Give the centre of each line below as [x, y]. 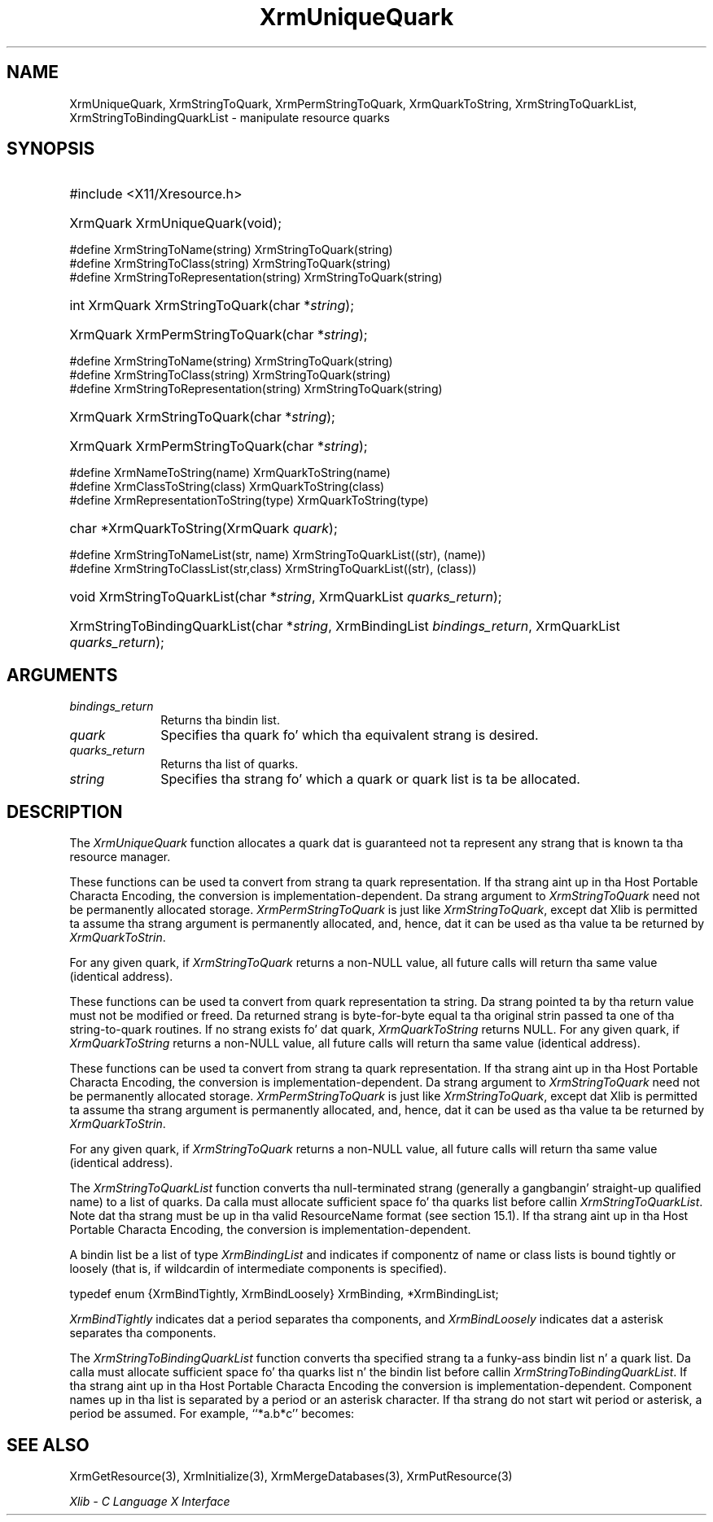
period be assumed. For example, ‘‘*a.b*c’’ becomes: [212, 1414]
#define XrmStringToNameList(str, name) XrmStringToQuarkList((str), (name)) [278, 555]
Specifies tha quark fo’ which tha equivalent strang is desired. [350, 735]
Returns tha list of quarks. [230, 764]
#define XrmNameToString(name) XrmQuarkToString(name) [230, 473]
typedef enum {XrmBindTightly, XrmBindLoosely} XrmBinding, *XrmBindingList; [284, 1294]
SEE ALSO [48, 1445]
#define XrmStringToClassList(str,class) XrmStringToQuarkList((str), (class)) [273, 569]
